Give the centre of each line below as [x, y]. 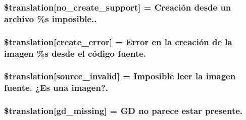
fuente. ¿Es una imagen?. [56, 88]
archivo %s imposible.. [51, 18]
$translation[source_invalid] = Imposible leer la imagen [120, 76]
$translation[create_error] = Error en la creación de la [118, 41]
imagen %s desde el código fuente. [75, 53]
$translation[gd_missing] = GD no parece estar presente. [124, 111]
